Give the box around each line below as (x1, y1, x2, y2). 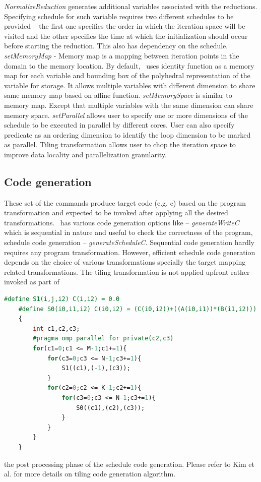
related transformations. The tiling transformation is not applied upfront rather (4, 266, 250, 277)
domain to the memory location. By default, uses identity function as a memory (4, 60, 254, 71)
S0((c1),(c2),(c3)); (76, 404, 145, 411)
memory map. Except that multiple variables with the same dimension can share (4, 99, 253, 110)
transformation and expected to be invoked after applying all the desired (4, 207, 228, 218)
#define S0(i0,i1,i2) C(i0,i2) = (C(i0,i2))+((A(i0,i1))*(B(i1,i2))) (18, 305, 257, 313)
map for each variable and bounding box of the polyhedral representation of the (4, 70, 250, 81)
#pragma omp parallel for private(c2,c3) (33, 335, 174, 342)
